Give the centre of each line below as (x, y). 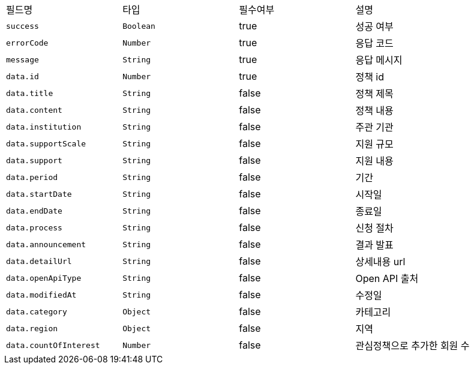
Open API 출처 (387, 278)
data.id (22, 76)
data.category (37, 311)
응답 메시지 (379, 60)
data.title (30, 93)
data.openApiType (44, 278)
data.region (32, 328)
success (22, 26)
